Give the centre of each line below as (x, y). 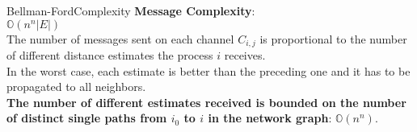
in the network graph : (270, 118)
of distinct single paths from (87, 118)
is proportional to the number (333, 38)
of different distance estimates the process (110, 55)
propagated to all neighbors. (76, 87)
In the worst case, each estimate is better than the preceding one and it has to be (208, 70)
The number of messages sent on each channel (120, 38)
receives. (245, 55)
